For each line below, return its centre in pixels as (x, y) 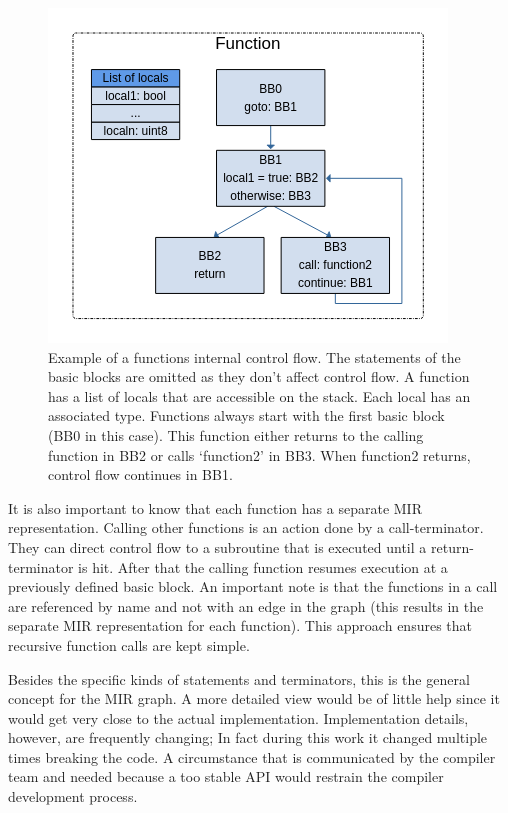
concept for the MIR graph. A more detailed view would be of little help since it (254, 698)
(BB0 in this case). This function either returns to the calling (236, 434)
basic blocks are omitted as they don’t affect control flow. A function (259, 376)
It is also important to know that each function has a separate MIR (215, 507)
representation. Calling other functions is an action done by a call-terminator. (246, 527)
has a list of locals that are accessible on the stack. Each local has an (259, 395)
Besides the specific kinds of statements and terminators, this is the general (239, 678)
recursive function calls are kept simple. (129, 644)
